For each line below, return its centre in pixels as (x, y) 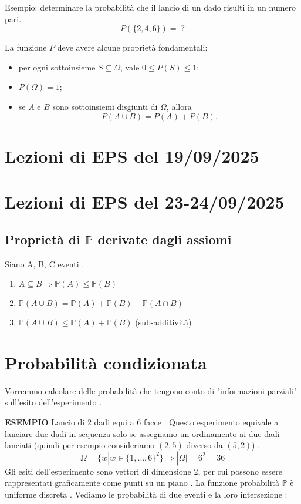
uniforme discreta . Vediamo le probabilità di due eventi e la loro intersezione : (146, 494)
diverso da (204, 445)
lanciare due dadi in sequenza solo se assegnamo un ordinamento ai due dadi (142, 433)
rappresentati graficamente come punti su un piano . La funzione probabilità (142, 483)
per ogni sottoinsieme (57, 67)
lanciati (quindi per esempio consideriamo (80, 445)
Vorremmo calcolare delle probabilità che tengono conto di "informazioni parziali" (151, 390)
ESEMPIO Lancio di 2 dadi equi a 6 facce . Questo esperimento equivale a (142, 422)
